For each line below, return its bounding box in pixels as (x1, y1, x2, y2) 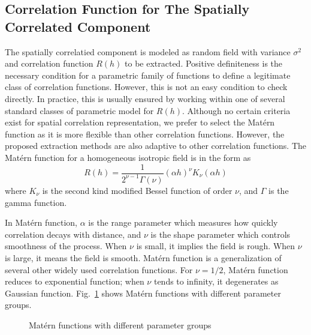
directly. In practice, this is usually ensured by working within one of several (5, 92, 285, 104)
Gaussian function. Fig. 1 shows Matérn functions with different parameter (5, 286, 281, 299)
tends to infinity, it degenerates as (153, 275, 279, 288)
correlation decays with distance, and (5, 228, 141, 240)
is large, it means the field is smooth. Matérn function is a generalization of (5, 251, 282, 264)
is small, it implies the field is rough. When (136, 240, 295, 252)
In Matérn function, (5, 216, 78, 229)
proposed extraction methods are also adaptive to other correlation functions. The (5, 139, 307, 152)
